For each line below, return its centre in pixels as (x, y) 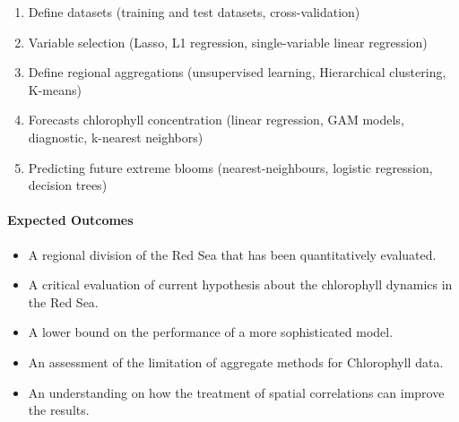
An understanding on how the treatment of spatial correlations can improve (236, 392)
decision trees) (68, 185)
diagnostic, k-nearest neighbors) (116, 137)
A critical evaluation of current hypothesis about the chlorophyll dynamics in (240, 284)
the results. (59, 410)
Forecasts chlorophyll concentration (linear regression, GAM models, (216, 120)
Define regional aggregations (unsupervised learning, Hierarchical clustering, (237, 72)
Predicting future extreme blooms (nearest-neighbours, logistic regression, (230, 167)
